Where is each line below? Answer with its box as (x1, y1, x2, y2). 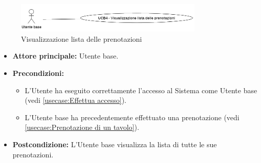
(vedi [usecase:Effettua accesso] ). (25, 95, 127, 105)
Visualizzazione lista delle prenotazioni (21, 33, 142, 44)
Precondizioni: (12, 68, 64, 78)
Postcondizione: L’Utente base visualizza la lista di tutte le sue (12, 139, 217, 149)
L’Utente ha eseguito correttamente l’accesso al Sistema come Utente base (25, 85, 257, 95)
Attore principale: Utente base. (12, 50, 119, 61)
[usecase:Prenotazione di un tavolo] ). (25, 122, 139, 132)
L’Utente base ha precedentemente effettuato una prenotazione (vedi (25, 112, 240, 122)
